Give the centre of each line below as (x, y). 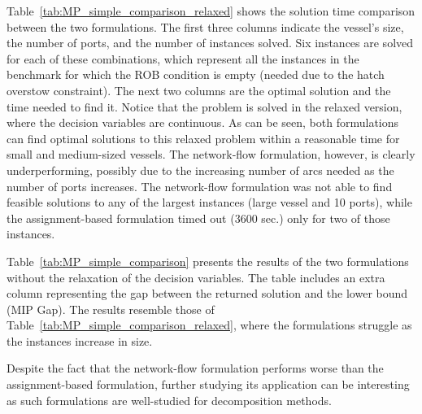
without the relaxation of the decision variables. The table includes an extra (196, 277)
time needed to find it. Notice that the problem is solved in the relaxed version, (204, 106)
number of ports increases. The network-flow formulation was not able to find (200, 186)
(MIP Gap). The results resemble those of (111, 309)
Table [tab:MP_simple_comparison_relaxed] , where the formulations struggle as (209, 325)
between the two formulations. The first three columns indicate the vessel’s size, (205, 26)
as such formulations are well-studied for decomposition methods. (169, 400)
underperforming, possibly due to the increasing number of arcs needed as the (200, 170)
